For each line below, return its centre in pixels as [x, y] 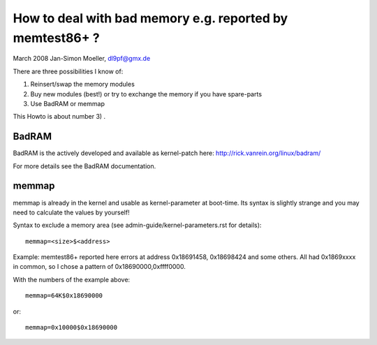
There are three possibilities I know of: [68, 71]
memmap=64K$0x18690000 [64, 296]
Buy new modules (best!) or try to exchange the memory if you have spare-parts [146, 94]
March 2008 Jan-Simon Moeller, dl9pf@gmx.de [82, 59]
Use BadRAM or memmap [67, 103]
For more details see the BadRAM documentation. [84, 166]
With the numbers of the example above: [72, 279]
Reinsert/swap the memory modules [83, 85]
